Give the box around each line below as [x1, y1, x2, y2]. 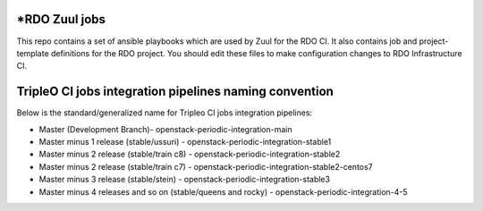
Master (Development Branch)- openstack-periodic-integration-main [38, 123, 292, 134]
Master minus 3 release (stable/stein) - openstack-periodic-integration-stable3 [38, 174, 331, 185]
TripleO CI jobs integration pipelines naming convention [16, 84, 335, 99]
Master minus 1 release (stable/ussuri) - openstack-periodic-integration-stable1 [38, 136, 332, 147]
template [16, 47, 49, 58]
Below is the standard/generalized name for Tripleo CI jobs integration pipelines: [16, 107, 313, 118]
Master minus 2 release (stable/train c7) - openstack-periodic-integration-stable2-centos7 [38, 161, 373, 172]
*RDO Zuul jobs [16, 12, 106, 27]
